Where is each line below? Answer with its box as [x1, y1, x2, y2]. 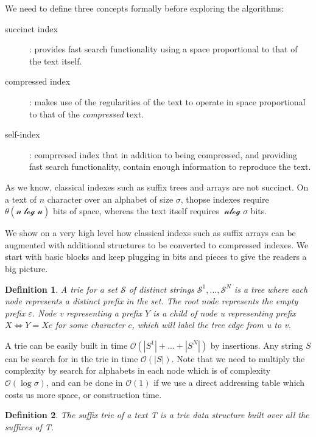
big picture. [5, 262, 48, 274]
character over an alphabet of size [47, 192, 174, 205]
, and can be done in [46, 376, 123, 389]
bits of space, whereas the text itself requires [52, 205, 219, 217]
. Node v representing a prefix [32, 306, 142, 319]
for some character [55, 318, 125, 331]
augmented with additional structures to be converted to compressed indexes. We [5, 238, 309, 251]
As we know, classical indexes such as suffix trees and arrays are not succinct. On [5, 180, 309, 193]
